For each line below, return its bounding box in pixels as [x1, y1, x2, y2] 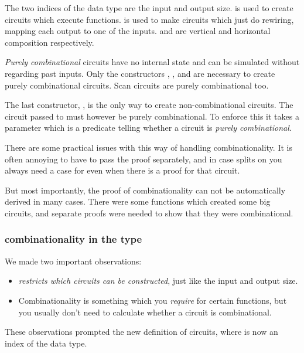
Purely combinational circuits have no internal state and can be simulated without [5, 56, 300, 68]
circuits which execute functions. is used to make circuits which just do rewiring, [5, 13, 294, 25]
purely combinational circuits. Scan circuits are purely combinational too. [5, 79, 269, 91]
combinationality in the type [5, 232, 142, 246]
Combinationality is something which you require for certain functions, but [18, 294, 287, 306]
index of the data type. [5, 337, 87, 349]
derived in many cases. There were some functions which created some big [5, 195, 271, 208]
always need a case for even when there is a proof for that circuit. [5, 164, 240, 176]
